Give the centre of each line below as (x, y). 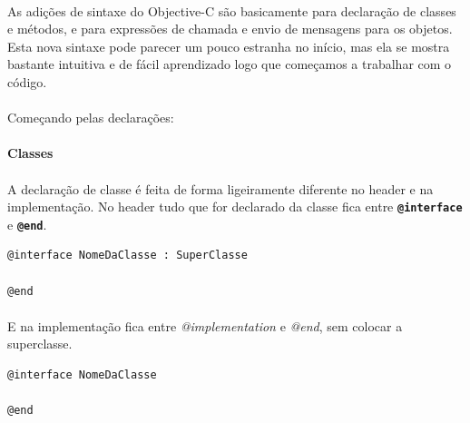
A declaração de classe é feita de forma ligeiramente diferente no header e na (220, 188)
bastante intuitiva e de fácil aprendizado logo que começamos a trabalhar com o (230, 64)
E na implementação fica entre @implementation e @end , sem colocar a (205, 325)
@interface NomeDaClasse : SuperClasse (127, 256)
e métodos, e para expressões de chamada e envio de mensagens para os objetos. (230, 29)
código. (27, 81)
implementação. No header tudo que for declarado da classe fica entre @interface (235, 207)
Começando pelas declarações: (91, 118)
